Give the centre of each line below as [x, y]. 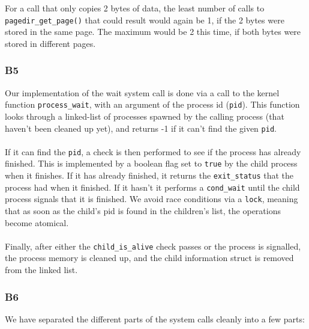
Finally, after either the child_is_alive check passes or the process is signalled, [153, 246]
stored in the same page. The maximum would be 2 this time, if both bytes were [153, 32]
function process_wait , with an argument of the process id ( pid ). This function [152, 104]
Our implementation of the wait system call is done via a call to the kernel [142, 92]
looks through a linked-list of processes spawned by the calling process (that [145, 116]
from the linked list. [41, 270]
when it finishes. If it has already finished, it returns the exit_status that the [149, 175]
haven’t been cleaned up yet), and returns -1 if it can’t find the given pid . [141, 128]
